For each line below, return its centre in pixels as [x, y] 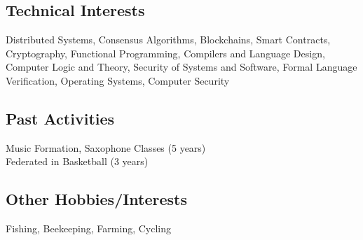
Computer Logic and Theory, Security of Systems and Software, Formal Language [181, 67]
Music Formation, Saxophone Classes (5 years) [106, 147]
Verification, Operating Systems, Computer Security [118, 80]
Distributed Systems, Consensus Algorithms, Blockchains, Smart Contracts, [168, 40]
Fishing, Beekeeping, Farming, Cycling [88, 228]
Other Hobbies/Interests [97, 199]
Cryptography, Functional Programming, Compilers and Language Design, [165, 53]
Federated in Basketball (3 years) [77, 161]
